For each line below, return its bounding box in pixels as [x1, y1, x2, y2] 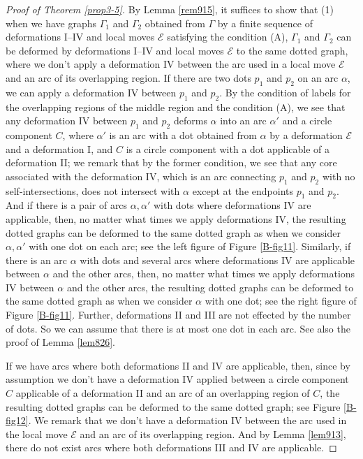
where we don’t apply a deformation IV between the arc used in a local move [6, 57, 336, 71]
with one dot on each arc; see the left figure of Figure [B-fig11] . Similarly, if [29, 239, 351, 254]
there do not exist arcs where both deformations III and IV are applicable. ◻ [6, 440, 337, 455]
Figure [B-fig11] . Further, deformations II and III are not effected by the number [6, 307, 351, 322]
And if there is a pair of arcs [6, 198, 128, 212]
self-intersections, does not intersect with [6, 183, 180, 198]
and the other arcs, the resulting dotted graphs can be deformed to [66, 279, 354, 294]
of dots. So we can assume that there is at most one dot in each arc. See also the [6, 321, 350, 335]
